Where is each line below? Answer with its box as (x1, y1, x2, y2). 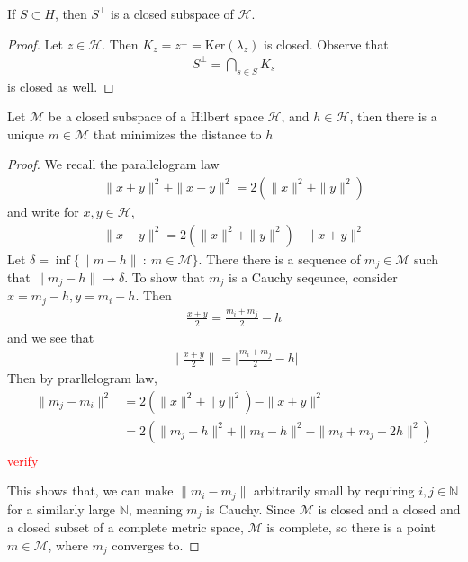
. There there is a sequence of (198, 249, 361, 268)
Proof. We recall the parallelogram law (7, 155, 220, 174)
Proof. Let (7, 34, 63, 53)
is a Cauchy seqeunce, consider (229, 268, 398, 286)
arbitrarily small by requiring (254, 481, 415, 500)
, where (48, 535, 88, 554)
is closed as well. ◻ (7, 76, 114, 95)
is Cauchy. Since (206, 499, 295, 518)
